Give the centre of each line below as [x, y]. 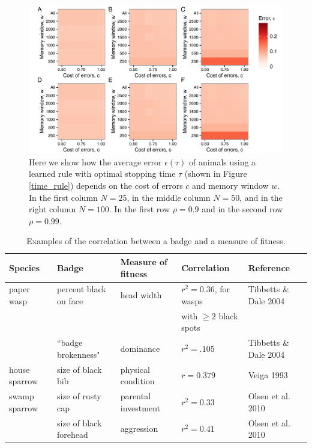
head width [141, 295]
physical [135, 369]
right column [52, 209]
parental [136, 396]
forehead [72, 434]
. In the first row [139, 209]
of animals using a [223, 161]
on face [70, 300]
